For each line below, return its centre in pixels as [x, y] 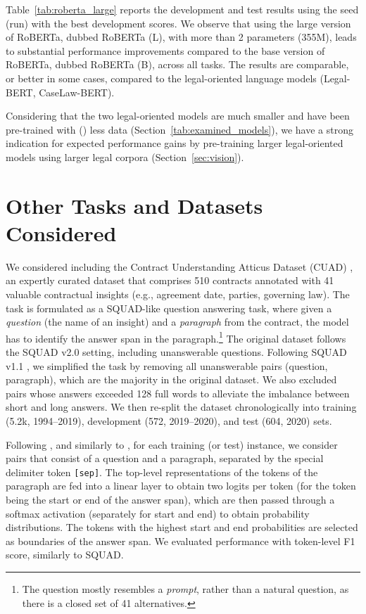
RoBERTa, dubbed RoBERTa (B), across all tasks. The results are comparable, [177, 64]
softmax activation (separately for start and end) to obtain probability [158, 513]
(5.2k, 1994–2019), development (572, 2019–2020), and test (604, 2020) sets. [169, 421]
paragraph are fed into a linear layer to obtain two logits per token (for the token [181, 486]
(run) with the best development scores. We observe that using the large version [178, 23]
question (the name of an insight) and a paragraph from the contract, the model [177, 322]
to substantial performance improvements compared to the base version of [165, 50]
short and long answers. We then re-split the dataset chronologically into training [181, 407]
